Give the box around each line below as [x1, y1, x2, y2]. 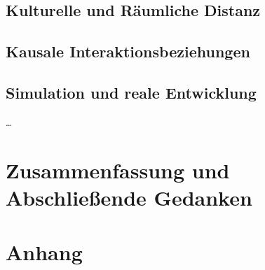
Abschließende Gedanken [6, 183, 252, 211]
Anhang [6, 238, 83, 267]
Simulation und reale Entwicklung [6, 81, 257, 103]
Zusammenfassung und [6, 155, 230, 184]
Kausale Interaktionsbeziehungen [6, 41, 250, 62]
